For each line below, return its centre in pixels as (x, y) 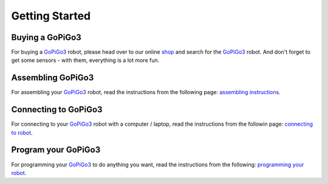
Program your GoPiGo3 (56, 150)
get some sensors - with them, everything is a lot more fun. (85, 60)
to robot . (22, 132)
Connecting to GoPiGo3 (57, 110)
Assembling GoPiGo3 (53, 78)
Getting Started (51, 16)
